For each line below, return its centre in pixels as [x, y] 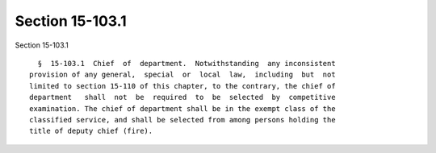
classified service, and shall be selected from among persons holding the [182, 120]
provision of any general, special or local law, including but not [182, 75]
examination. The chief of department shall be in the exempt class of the [182, 108]
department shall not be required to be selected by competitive [182, 97]
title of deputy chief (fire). [91, 131]
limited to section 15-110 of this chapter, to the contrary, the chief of [182, 86]
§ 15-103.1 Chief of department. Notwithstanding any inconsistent [187, 63]
